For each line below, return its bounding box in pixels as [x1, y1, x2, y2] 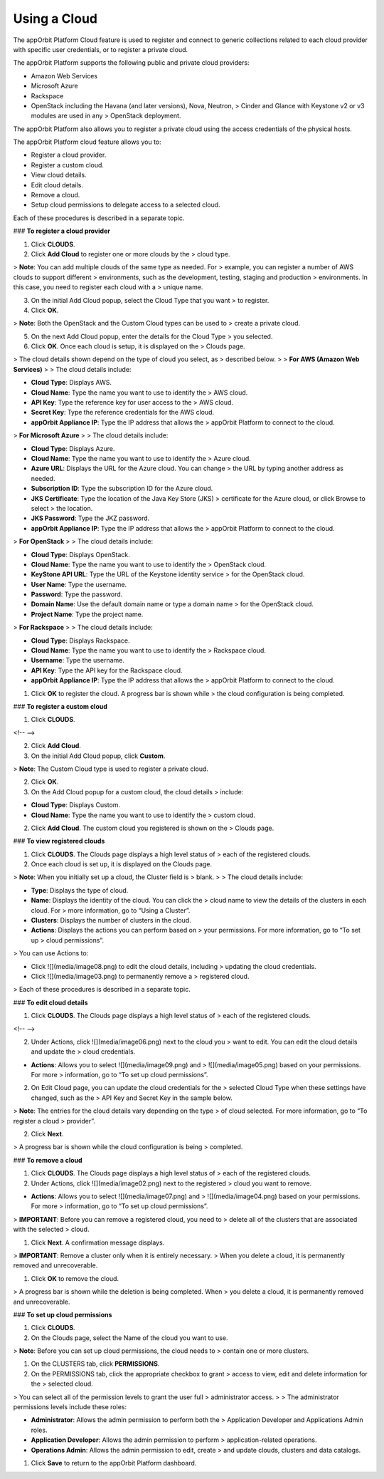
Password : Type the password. [31, 590, 123, 598]
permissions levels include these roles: [13, 1403, 127, 1411]
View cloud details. [31, 171, 87, 180]
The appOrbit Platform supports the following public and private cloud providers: [13, 58, 250, 67]
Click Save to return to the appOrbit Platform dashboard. [31, 1458, 197, 1467]
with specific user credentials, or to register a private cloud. [13, 45, 188, 53]
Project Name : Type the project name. [31, 610, 144, 618]
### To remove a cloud [13, 1156, 82, 1164]
